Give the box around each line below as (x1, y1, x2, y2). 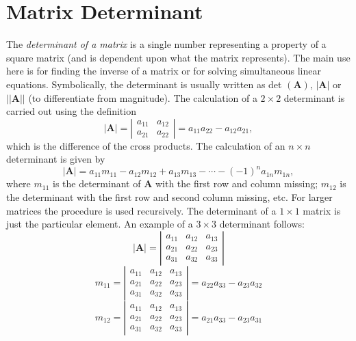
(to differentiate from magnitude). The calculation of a (28, 90, 257, 105)
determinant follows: (219, 217, 305, 231)
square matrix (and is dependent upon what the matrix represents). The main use (6, 50, 351, 64)
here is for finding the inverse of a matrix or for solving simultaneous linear (6, 64, 321, 78)
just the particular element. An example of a (6, 217, 193, 231)
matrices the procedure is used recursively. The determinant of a (6, 203, 277, 217)
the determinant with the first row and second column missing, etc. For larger (6, 189, 333, 204)
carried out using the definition (6, 104, 136, 118)
